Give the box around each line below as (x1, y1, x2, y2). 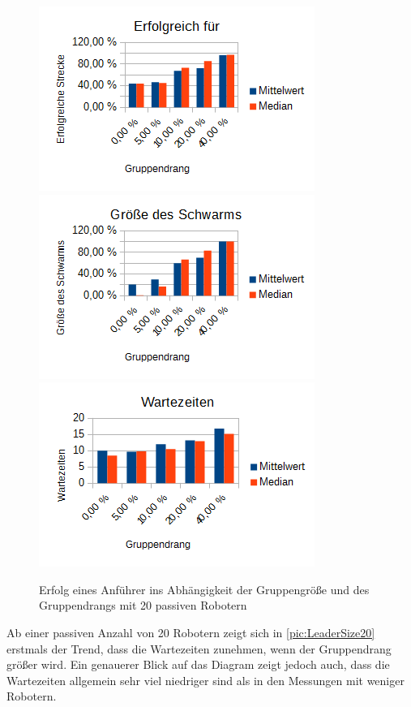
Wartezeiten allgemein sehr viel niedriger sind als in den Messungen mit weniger (6, 671, 405, 688)
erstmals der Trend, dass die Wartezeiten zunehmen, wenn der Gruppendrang (6, 640, 392, 657)
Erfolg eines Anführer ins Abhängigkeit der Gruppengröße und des (39, 580, 370, 597)
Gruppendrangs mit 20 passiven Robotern (39, 597, 247, 614)
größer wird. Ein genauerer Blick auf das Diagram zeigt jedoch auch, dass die (6, 656, 390, 673)
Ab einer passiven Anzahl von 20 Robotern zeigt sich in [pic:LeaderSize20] (6, 623, 375, 640)
